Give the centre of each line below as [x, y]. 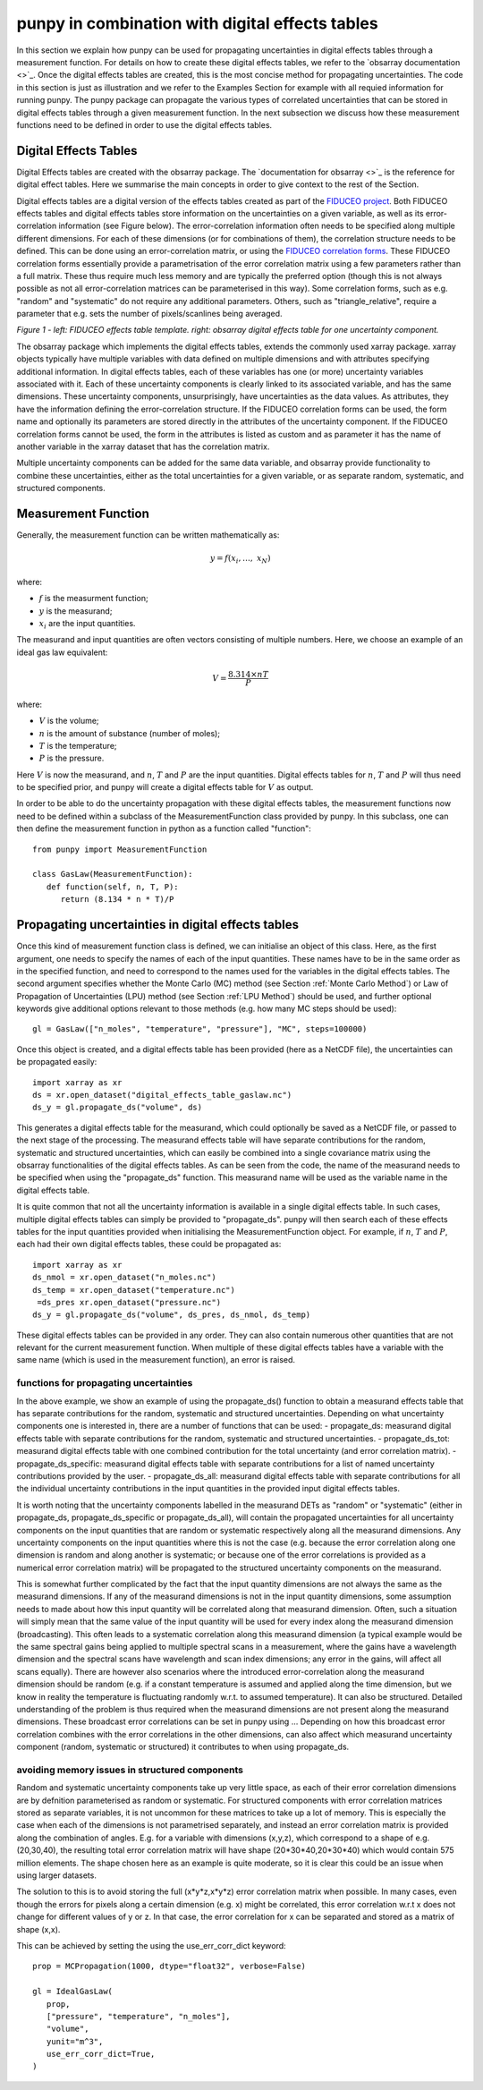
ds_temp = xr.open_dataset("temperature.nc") [134, 1290]
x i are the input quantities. [87, 624]
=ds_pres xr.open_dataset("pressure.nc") [129, 1302]
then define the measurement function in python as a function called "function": [164, 828]
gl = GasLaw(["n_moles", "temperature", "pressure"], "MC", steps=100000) [200, 1029]
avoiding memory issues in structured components [130, 1770]
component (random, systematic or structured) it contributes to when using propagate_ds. [183, 1747]
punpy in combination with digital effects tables [198, 23]
